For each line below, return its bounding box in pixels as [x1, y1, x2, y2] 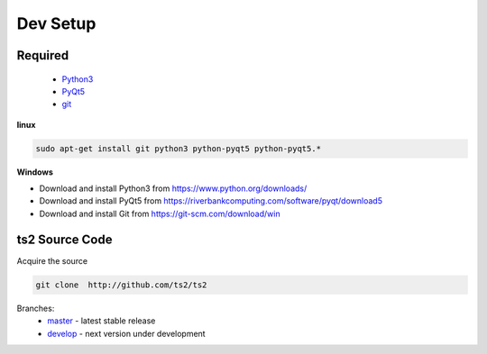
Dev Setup [16, 14, 96, 33]
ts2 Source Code [16, 231, 113, 247]
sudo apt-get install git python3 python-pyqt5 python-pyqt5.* [35, 143, 322, 153]
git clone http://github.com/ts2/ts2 [35, 279, 207, 290]
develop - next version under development [47, 328, 207, 339]
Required [16, 48, 69, 63]
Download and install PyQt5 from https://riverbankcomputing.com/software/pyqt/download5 [39, 195, 383, 206]
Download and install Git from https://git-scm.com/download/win [39, 208, 280, 219]
